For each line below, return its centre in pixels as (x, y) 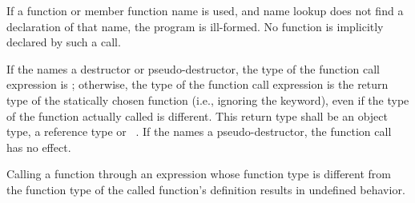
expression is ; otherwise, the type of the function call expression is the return (197, 84)
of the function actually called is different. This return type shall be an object (197, 115)
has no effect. (39, 147)
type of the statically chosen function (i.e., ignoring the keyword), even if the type (208, 100)
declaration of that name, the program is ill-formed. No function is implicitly (195, 26)
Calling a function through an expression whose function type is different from (199, 174)
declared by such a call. (64, 42)
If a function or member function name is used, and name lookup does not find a (205, 10)
